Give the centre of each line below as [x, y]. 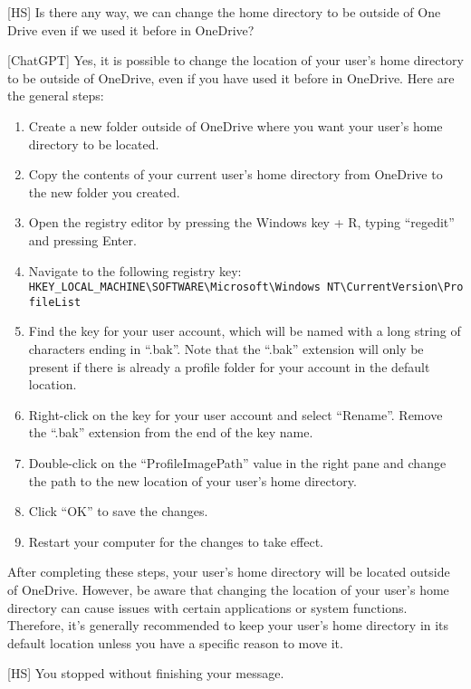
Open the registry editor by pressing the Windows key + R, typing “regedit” [241, 222]
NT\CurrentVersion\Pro [395, 287]
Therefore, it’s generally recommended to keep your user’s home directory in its [228, 625]
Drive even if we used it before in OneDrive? [131, 29]
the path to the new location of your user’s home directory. [192, 480]
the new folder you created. [104, 191]
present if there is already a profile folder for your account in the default [229, 366]
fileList [55, 302]
